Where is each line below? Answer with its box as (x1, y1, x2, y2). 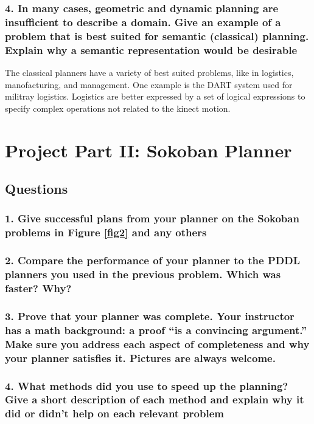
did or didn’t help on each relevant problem (5, 406, 224, 421)
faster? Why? (5, 281, 72, 296)
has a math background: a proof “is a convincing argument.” (5, 322, 307, 337)
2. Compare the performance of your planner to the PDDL (5, 253, 300, 268)
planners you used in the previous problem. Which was (5, 267, 281, 282)
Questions (5, 179, 68, 198)
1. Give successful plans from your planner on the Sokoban (5, 211, 299, 226)
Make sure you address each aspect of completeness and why (5, 336, 310, 351)
